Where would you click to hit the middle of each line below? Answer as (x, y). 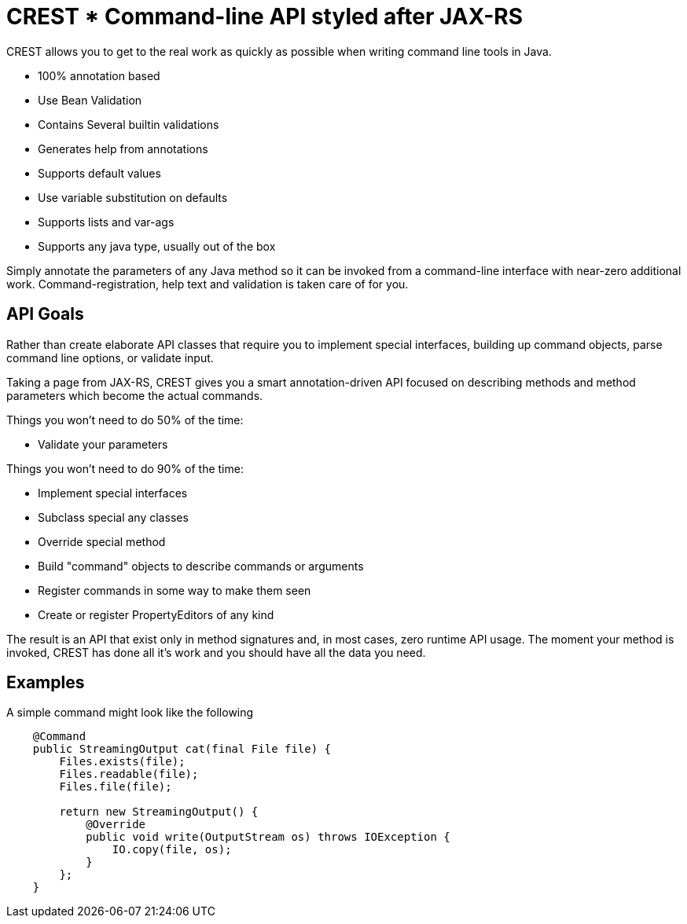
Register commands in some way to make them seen (175, 590)
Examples (46, 683)
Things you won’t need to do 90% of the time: (125, 468)
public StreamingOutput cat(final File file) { (182, 749)
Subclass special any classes (113, 517)
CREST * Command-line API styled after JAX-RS (265, 16)
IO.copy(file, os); (172, 850)
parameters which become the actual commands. (135, 395)
